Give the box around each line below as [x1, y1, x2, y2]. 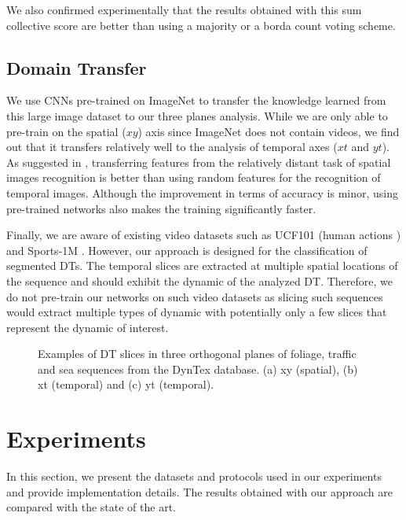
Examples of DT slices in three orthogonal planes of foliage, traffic [38, 345, 357, 362]
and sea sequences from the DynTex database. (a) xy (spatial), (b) [38, 360, 358, 377]
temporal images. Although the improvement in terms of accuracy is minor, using [6, 184, 399, 201]
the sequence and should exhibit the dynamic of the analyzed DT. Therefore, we [6, 272, 393, 289]
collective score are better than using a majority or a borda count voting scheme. [6, 17, 396, 33]
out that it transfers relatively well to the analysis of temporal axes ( [6, 138, 338, 155]
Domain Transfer [6, 55, 147, 79]
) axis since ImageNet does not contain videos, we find [137, 123, 400, 139]
